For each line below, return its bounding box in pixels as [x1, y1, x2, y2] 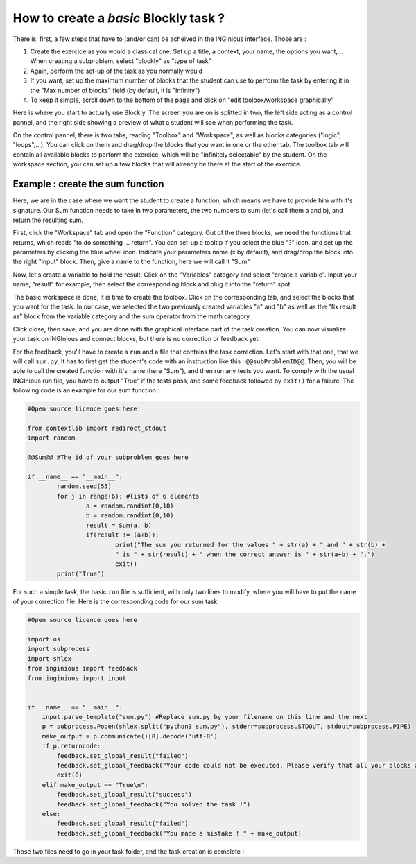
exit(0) [56, 771, 83, 779]
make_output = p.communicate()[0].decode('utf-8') [42, 732, 218, 740]
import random [27, 434, 76, 442]
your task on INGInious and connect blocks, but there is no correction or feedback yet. [12, 335, 260, 343]
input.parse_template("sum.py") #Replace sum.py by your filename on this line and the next [42, 713, 367, 721]
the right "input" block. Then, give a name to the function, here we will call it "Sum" [12, 257, 250, 266]
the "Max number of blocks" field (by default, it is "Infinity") [30, 86, 200, 94]
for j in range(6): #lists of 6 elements [56, 492, 200, 500]
